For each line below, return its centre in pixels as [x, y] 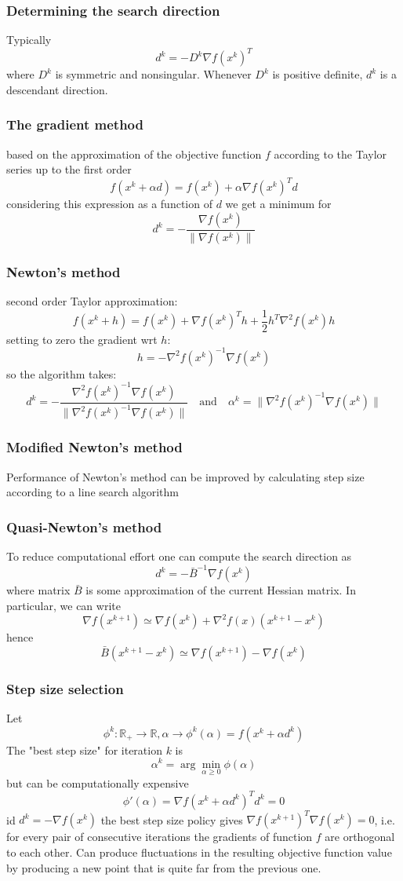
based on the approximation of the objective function [134, 154]
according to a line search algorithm [93, 492]
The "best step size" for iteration [84, 749]
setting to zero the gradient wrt [82, 339]
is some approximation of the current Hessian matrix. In [221, 590]
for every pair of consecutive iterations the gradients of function [160, 837]
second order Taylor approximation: [92, 301]
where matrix [38, 590]
